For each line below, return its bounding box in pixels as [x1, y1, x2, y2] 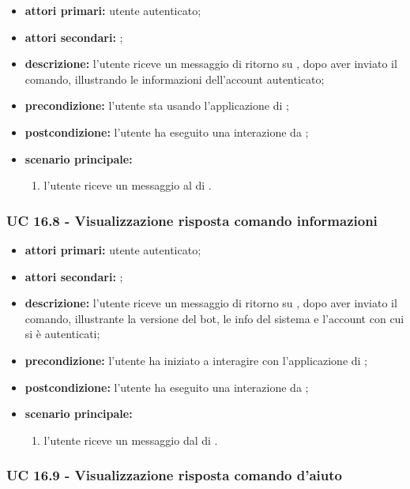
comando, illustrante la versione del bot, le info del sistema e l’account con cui [24, 310, 404, 326]
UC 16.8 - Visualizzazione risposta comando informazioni [6, 210, 378, 230]
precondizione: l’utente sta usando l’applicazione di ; [24, 97, 289, 114]
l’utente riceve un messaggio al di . [43, 177, 212, 194]
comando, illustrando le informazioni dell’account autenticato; [24, 70, 325, 87]
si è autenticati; [24, 325, 100, 342]
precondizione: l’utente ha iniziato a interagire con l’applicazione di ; [24, 352, 367, 368]
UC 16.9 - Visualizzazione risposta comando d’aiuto [6, 465, 342, 485]
